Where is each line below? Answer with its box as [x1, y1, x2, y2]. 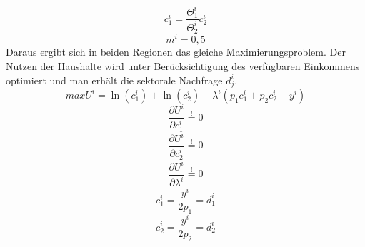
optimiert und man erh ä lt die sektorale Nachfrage [6, 72, 223, 87]
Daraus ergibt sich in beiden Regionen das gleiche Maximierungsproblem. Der [6, 44, 346, 59]
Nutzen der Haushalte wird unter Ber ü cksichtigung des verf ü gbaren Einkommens [6, 59, 360, 74]
